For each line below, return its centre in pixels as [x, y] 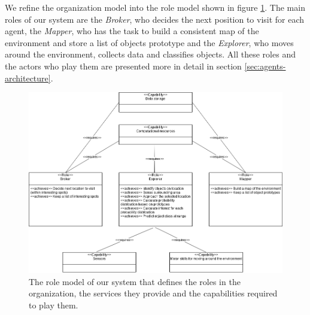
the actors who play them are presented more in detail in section [123, 66]
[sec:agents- [265, 66]
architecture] [28, 78]
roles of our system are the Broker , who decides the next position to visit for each [155, 19]
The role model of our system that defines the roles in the [135, 281]
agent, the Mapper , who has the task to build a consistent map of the [132, 31]
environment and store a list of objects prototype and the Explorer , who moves [149, 42]
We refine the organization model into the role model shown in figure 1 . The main [155, 7]
